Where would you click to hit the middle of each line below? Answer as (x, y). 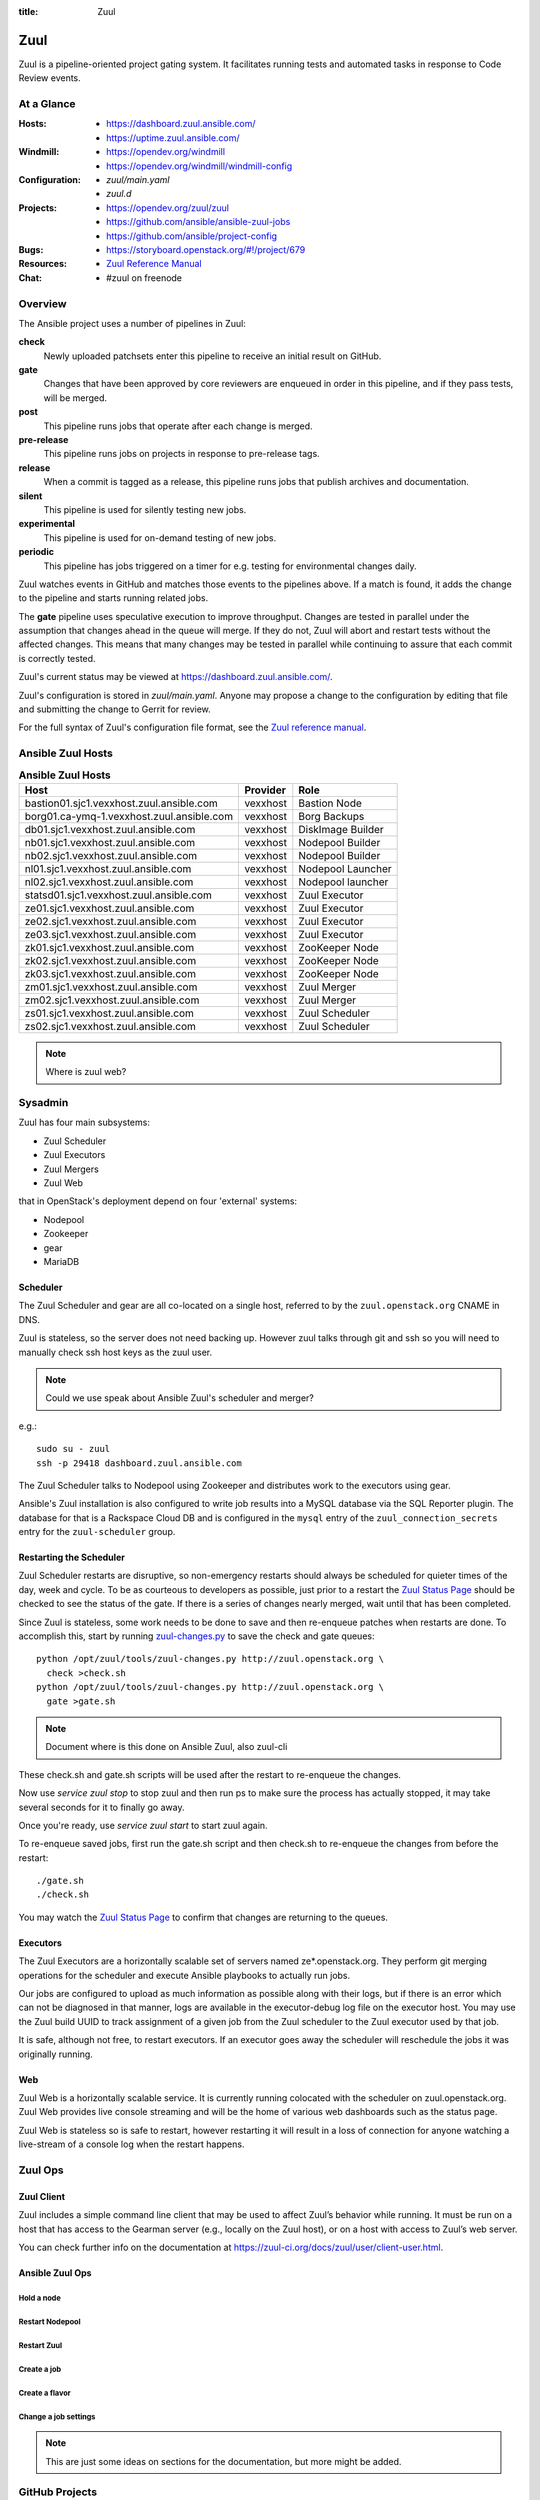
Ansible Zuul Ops (55, 2272)
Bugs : (31, 249)
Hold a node (40, 2298)
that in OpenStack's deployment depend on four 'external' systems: (158, 1201)
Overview (42, 303)
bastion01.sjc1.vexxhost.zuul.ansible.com (121, 803)
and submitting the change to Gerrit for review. (115, 709)
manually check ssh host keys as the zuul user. (115, 1352)
